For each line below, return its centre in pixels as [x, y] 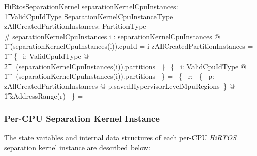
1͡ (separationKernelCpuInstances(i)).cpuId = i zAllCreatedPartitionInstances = [129, 46]
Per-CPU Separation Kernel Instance [82, 118]
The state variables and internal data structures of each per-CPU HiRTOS [120, 137]
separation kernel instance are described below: [77, 147]
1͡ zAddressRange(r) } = [44, 96]
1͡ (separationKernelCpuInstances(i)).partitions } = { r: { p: [109, 76]
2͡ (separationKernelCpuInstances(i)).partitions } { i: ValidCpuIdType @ [125, 66]
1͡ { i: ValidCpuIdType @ [47, 56]
